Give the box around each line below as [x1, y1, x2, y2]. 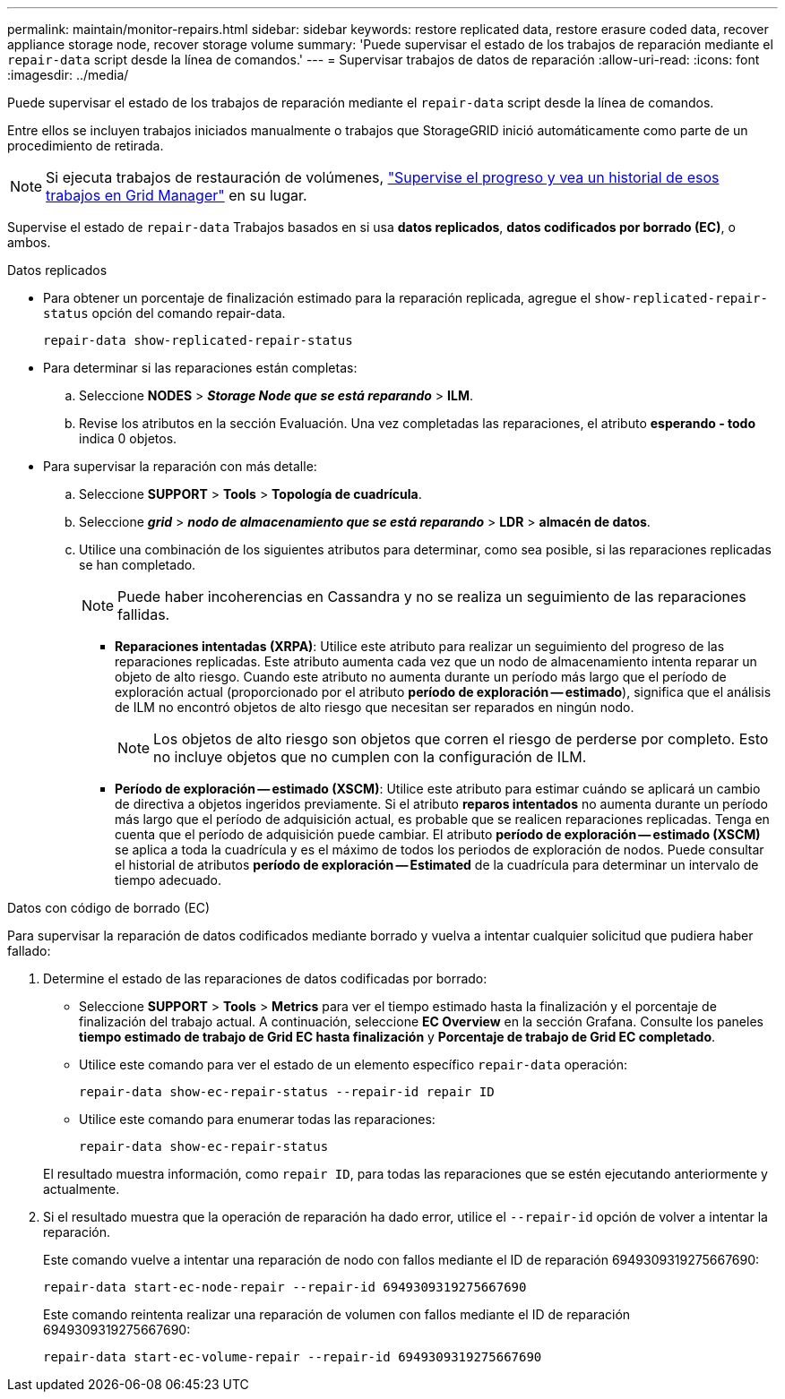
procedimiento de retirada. [7, 138, 164, 153]
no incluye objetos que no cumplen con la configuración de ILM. [153, 748, 587, 766]
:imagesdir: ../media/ [7, 67, 129, 82]
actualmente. [43, 1181, 120, 1197]
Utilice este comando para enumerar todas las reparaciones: [79, 1111, 436, 1127]
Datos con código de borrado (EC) [7, 900, 211, 915]
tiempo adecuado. [115, 872, 222, 888]
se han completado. [79, 557, 196, 572]
